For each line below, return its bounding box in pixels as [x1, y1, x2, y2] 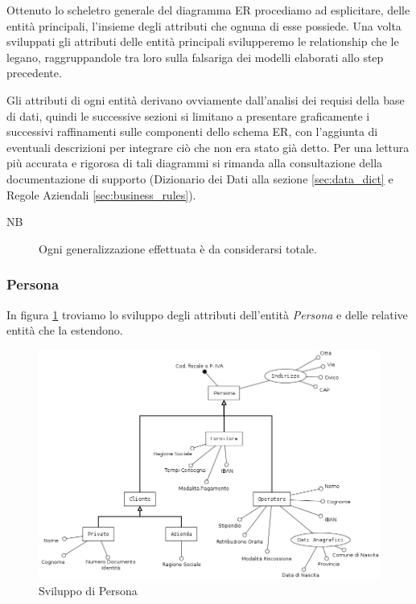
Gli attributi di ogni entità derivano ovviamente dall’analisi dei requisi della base [6, 91, 405, 108]
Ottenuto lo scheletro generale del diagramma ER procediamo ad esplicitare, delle [6, 2, 410, 18]
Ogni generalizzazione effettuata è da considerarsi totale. [39, 240, 317, 257]
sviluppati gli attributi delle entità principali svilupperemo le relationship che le [6, 33, 399, 50]
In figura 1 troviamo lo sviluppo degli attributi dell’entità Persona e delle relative [6, 306, 408, 323]
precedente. [6, 64, 62, 81]
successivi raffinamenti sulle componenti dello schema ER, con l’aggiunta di [6, 123, 378, 140]
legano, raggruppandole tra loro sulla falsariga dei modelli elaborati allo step [6, 48, 384, 65]
